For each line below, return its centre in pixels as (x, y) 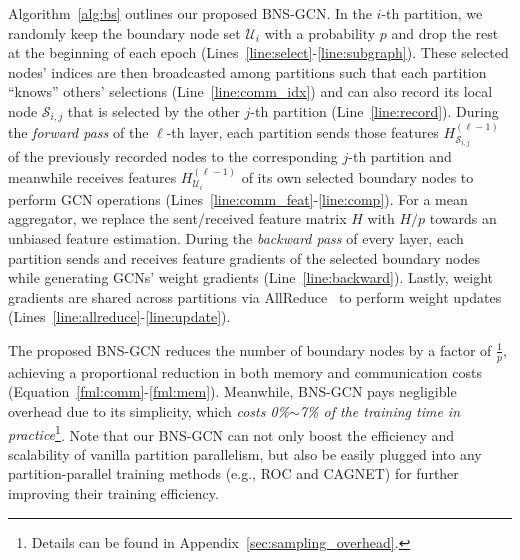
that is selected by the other (153, 110)
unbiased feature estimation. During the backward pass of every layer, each (236, 237)
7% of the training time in (380, 410)
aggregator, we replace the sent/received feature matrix (177, 218)
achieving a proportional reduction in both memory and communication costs (245, 371)
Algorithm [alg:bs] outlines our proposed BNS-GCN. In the (190, 13)
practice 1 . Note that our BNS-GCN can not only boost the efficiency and (231, 433)
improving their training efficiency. (113, 492)
